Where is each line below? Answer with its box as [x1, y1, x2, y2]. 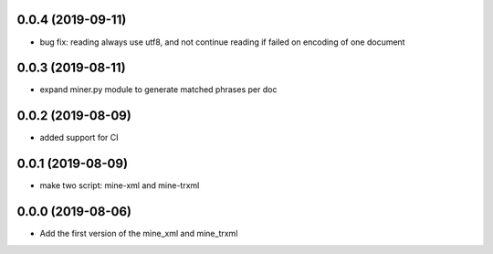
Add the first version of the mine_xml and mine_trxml [39, 228, 238, 239]
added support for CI [39, 132, 119, 143]
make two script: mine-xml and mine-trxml [39, 180, 200, 191]
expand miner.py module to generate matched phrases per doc [39, 84, 278, 95]
